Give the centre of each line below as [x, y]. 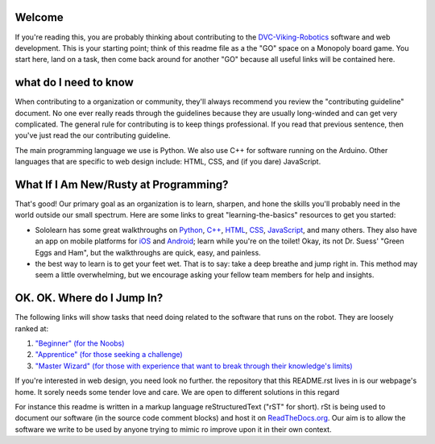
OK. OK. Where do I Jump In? [89, 298]
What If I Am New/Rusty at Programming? [122, 184]
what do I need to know [75, 83]
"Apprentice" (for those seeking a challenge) [109, 355]
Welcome [39, 17]
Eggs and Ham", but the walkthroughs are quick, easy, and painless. [148, 252]
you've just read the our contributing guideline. [93, 135]
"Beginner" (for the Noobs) [80, 343]
